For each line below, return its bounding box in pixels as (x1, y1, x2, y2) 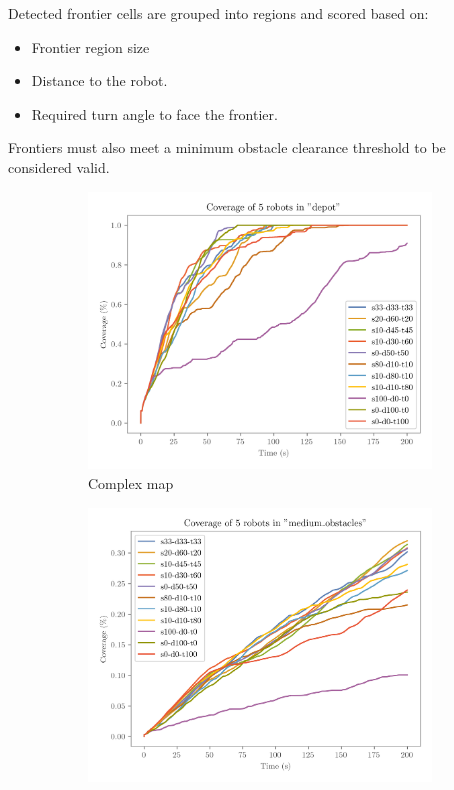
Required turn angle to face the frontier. (31, 103, 278, 124)
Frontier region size (31, 36, 150, 57)
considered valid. (8, 156, 110, 177)
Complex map (88, 472, 174, 493)
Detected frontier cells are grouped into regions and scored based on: (8, 3, 429, 23)
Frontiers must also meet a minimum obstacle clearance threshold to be (8, 137, 446, 158)
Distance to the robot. (31, 70, 168, 91)
